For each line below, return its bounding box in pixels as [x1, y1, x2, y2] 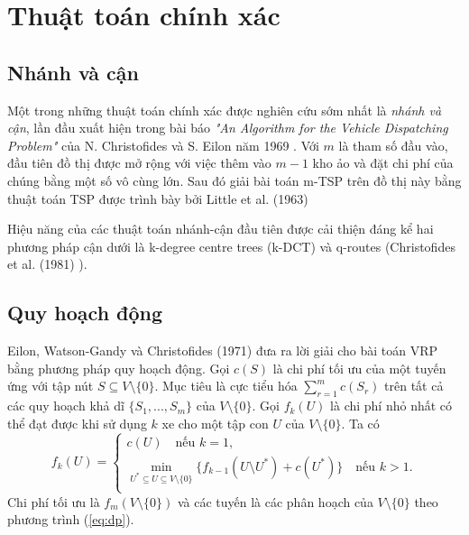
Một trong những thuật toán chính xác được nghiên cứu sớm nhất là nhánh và [7, 100, 442, 119]
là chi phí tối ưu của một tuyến [272, 358, 446, 377]
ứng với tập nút [7, 376, 94, 395]
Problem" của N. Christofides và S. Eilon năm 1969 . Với [7, 135, 319, 154]
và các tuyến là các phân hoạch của [177, 492, 373, 511]
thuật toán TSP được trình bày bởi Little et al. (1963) [7, 189, 308, 208]
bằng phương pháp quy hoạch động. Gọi [7, 358, 230, 377]
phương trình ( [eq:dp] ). [7, 510, 134, 529]
